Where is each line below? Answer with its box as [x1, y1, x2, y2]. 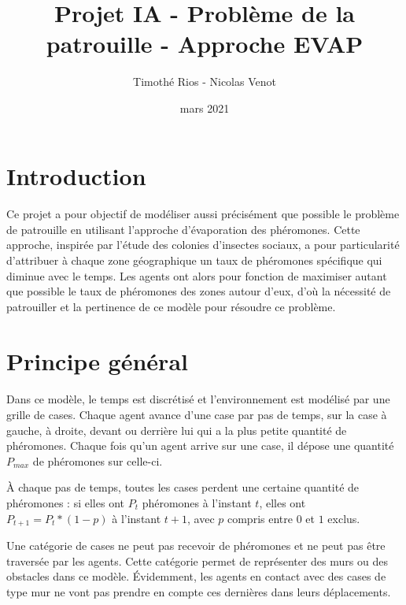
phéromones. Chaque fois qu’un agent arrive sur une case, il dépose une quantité [6, 437, 394, 454]
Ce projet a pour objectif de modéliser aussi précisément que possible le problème [6, 206, 400, 222]
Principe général [6, 344, 188, 377]
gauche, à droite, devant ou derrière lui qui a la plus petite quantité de [6, 421, 347, 438]
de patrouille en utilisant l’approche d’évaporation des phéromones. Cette [6, 221, 360, 237]
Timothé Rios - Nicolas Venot [133, 73, 276, 90]
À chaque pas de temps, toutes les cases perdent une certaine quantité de [6, 479, 360, 496]
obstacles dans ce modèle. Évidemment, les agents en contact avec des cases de [6, 568, 386, 585]
